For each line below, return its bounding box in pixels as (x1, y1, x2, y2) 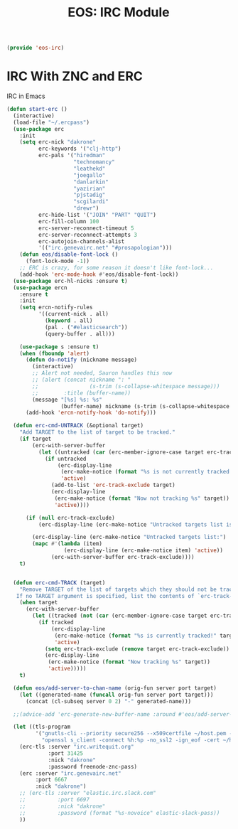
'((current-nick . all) (38, 311, 109, 318)
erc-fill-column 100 (38, 218, 99, 225)
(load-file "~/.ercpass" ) (13, 119, 90, 126)
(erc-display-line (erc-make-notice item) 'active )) (63, 547, 223, 555)
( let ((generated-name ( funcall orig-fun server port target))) (19, 691, 214, 698)
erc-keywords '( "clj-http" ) (38, 145, 121, 153)
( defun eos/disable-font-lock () (19, 251, 119, 258)
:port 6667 (35, 776, 68, 783)
